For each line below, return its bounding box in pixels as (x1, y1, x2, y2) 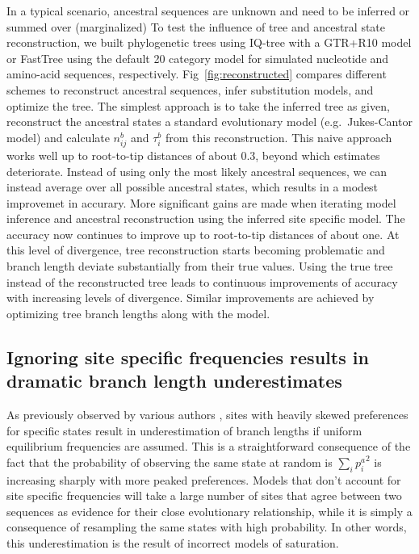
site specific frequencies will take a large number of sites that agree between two (6, 487, 402, 504)
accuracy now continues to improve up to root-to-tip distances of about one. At (6, 225, 400, 242)
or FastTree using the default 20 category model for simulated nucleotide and (6, 49, 389, 66)
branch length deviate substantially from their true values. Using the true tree (6, 258, 393, 275)
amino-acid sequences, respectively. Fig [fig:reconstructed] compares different (6, 65, 387, 82)
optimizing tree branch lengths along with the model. (6, 304, 270, 321)
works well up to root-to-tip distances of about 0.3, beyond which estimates (6, 146, 380, 163)
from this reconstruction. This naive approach (165, 128, 392, 145)
